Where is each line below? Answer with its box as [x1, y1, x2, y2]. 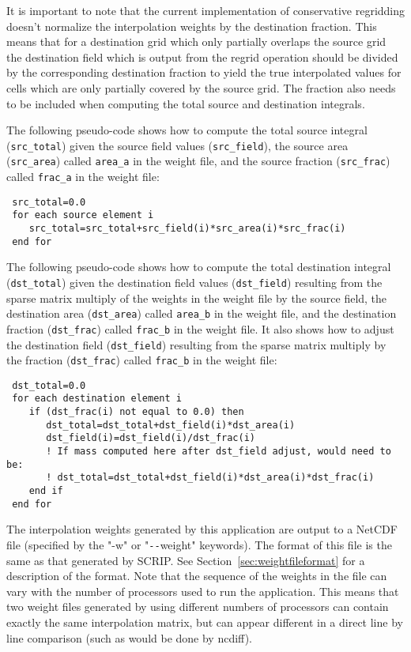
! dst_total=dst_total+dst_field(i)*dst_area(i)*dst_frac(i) [46, 472, 375, 484]
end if [28, 485, 63, 497]
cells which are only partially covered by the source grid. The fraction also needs [6, 79, 396, 96]
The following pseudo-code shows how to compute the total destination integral [6, 258, 391, 275]
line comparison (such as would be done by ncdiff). [6, 629, 252, 646]
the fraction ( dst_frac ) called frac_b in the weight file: [6, 352, 277, 368]
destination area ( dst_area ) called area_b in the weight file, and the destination [6, 305, 397, 322]
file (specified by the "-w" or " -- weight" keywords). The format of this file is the [6, 536, 392, 552]
